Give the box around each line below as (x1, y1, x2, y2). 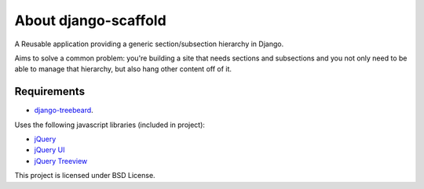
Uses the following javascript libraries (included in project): (14, 120, 206, 129)
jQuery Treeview (34, 156, 88, 165)
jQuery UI (34, 145, 66, 154)
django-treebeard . (34, 106, 93, 115)
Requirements (14, 85, 86, 98)
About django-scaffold (14, 12, 166, 29)
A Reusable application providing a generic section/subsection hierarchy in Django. (14, 39, 284, 49)
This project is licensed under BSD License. (14, 171, 156, 180)
